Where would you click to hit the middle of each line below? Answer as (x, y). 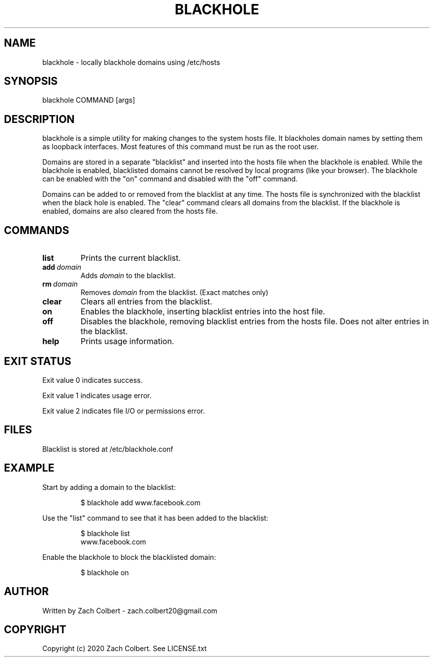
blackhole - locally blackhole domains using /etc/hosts (131, 62)
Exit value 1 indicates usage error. (97, 395)
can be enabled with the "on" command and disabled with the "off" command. (170, 179)
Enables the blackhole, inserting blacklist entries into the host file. (203, 312)
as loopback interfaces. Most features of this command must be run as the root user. (181, 147)
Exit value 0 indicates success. (92, 380)
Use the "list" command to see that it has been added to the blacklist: (155, 518)
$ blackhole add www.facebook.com (140, 502)
